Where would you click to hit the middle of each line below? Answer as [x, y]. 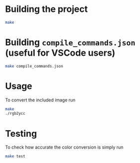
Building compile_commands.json [70, 42]
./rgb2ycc [15, 114]
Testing [21, 133]
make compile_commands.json [34, 66]
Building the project [46, 9]
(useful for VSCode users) [60, 53]
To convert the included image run [40, 100]
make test [15, 157]
